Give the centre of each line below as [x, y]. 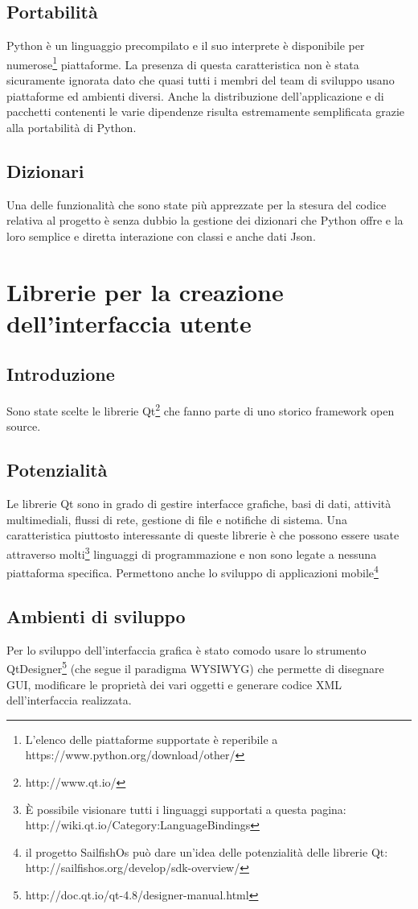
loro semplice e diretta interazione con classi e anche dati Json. [161, 236]
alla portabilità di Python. [72, 127]
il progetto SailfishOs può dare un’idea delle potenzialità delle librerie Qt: [207, 851]
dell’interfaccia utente [129, 322]
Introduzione [61, 374]
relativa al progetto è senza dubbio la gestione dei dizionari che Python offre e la [205, 220]
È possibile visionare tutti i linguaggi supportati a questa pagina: [186, 809]
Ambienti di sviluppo [96, 616]
